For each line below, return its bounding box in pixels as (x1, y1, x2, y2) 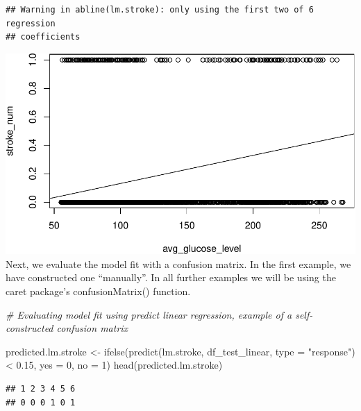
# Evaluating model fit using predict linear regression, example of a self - (6, 307, 313, 321)
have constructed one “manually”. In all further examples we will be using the (6, 270, 336, 285)
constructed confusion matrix (6, 321, 128, 335)
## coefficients (6, 32, 81, 42)
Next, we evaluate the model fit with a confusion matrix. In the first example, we (6, 256, 351, 271)
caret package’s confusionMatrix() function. (6, 284, 191, 299)
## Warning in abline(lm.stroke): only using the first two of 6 (6, 5, 314, 15)
